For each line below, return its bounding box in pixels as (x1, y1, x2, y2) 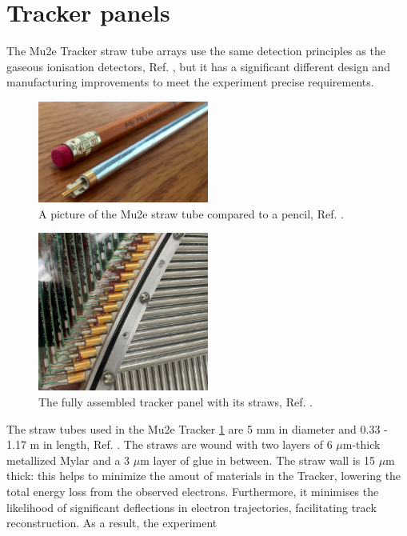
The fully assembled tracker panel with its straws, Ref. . (38, 394, 313, 410)
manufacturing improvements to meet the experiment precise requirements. (6, 74, 374, 90)
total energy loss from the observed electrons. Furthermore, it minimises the (6, 482, 379, 499)
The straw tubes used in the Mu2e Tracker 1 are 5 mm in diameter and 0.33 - (6, 420, 388, 437)
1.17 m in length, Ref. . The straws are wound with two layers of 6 (6, 436, 333, 453)
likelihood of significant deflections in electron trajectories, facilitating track (6, 498, 377, 515)
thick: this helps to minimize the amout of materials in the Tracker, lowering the (6, 467, 401, 484)
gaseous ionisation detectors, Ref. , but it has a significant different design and (6, 58, 390, 74)
